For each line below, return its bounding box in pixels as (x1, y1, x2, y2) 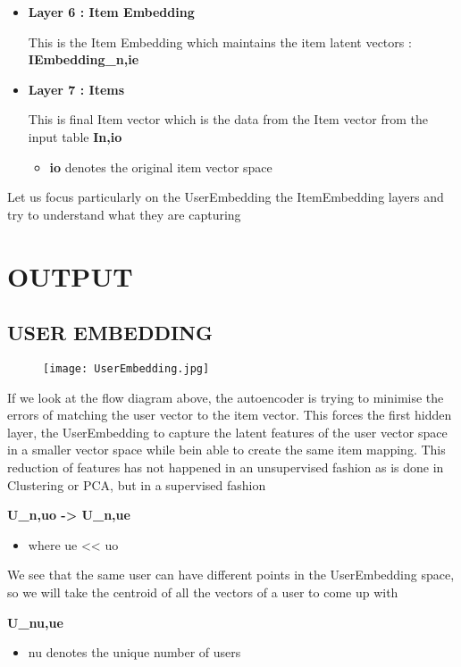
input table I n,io (28, 127, 122, 146)
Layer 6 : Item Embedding (28, 3, 195, 21)
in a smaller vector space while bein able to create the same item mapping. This (7, 440, 446, 459)
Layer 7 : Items (28, 79, 125, 98)
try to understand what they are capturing (7, 204, 241, 223)
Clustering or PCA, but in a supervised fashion (7, 475, 266, 494)
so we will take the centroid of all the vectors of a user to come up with (7, 582, 398, 601)
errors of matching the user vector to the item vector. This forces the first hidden (7, 405, 452, 424)
